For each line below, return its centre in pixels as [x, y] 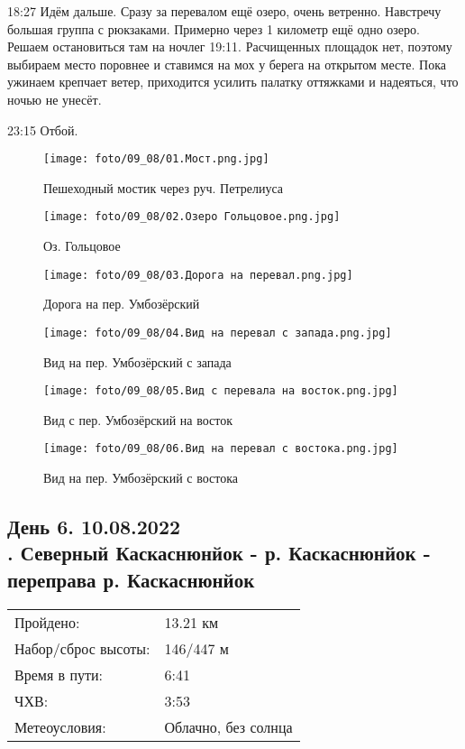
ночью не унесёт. [55, 99]
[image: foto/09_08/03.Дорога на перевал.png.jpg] [198, 275]
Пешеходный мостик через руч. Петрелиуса [164, 187]
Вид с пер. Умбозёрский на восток [138, 419]
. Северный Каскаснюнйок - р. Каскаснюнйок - [219, 553]
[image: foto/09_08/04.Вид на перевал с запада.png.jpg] [218, 333]
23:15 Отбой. [43, 129]
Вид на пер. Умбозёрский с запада [137, 361]
